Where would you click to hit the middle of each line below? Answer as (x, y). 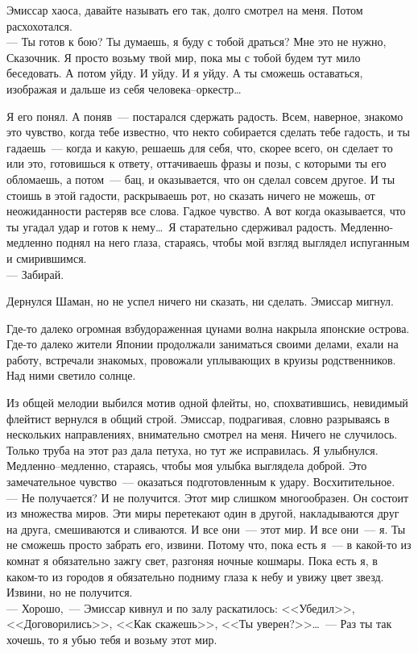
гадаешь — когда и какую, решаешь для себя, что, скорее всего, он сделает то (200, 147)
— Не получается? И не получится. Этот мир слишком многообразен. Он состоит (208, 497)
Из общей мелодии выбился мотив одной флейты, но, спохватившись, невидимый (207, 403)
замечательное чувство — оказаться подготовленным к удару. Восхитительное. (201, 482)
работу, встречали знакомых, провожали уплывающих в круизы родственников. (201, 359)
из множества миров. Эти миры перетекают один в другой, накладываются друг (203, 513)
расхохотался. (39, 25)
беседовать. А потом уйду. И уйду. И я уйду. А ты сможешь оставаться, (185, 73)
